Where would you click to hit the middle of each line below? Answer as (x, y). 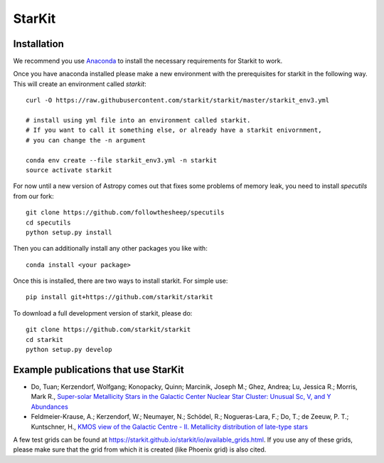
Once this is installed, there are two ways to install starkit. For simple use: (121, 281)
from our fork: (34, 196)
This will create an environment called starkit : (80, 84)
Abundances (50, 407)
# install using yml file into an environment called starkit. (138, 120)
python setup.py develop (69, 350)
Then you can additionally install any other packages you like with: (110, 249)
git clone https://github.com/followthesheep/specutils (125, 213)
